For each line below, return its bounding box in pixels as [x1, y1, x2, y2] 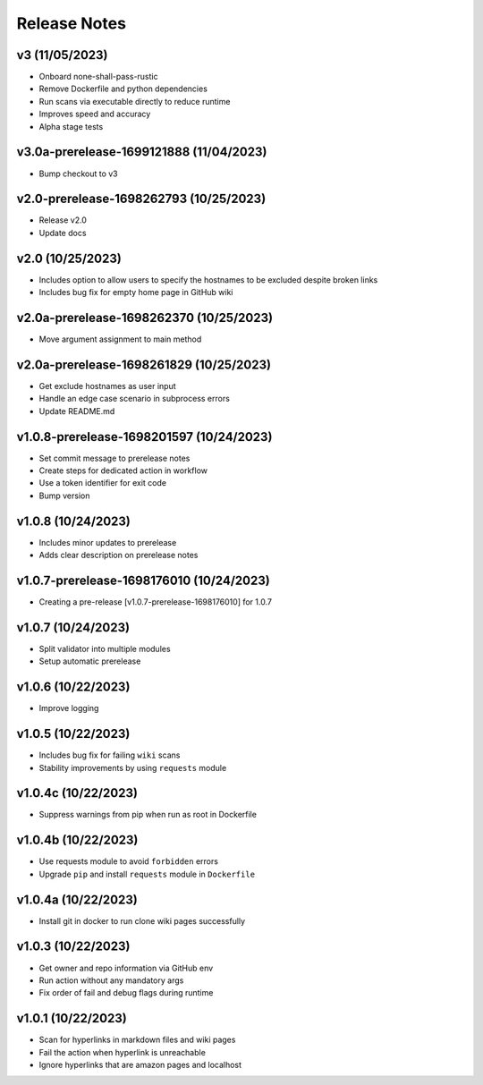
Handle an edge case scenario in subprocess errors [38, 394, 230, 404]
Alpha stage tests [38, 121, 104, 131]
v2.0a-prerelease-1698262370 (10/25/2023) [16, 309, 273, 326]
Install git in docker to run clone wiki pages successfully [38, 915, 246, 926]
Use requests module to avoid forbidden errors [38, 856, 219, 867]
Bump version [38, 490, 90, 501]
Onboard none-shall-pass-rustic [38, 72, 158, 82]
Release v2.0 [38, 215, 87, 225]
